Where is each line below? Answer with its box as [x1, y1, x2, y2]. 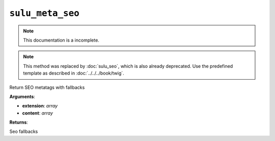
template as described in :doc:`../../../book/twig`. [23, 70, 124, 76]
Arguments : [9, 93, 36, 99]
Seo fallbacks [9, 128, 38, 134]
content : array [22, 110, 53, 116]
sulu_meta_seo [9, 8, 80, 19]
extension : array [22, 103, 58, 109]
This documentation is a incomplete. [23, 37, 99, 43]
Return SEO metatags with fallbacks [9, 84, 85, 90]
